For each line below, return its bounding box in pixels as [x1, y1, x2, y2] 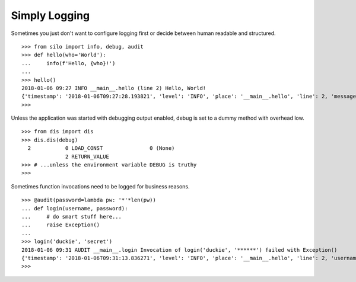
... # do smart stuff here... [21, 213, 122, 220]
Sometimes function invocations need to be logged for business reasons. [11, 182, 190, 190]
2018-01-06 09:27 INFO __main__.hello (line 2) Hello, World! [21, 85, 206, 91]
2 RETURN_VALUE [65, 153, 110, 160]
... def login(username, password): [21, 205, 128, 211]
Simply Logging [11, 9, 90, 22]
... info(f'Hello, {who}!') [21, 60, 116, 66]
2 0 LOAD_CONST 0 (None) [27, 145, 175, 152]
